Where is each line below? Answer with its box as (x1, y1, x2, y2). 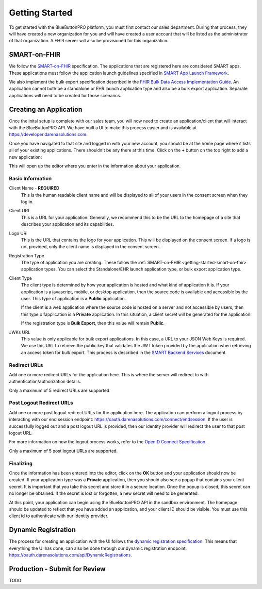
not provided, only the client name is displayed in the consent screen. (21, 244, 160, 250)
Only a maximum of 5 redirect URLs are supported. (9, 387, 111, 393)
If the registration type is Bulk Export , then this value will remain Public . (21, 320, 165, 326)
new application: (9, 154, 42, 160)
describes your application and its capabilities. (21, 221, 114, 227)
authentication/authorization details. (9, 379, 81, 385)
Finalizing (9, 460, 33, 467)
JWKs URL (9, 329, 31, 335)
